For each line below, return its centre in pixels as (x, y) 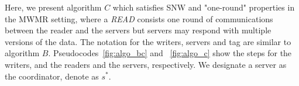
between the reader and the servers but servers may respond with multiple (138, 30)
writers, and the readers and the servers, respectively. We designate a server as (146, 64)
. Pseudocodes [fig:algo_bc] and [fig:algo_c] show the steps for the (170, 53)
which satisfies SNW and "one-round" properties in (204, 7)
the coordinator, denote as (52, 76)
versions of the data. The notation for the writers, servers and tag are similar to (148, 41)
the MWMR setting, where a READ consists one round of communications (139, 18)
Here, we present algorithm (53, 7)
